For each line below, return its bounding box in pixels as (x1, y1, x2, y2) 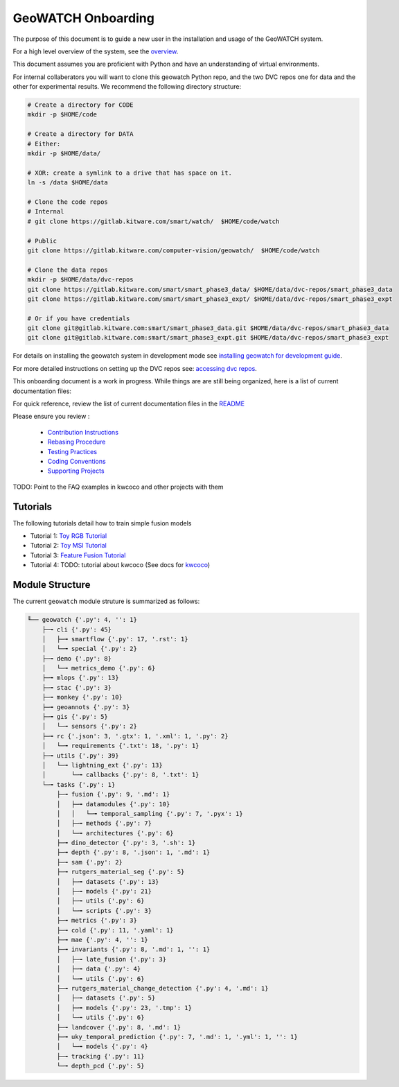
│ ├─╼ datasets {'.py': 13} (56, 878, 159, 885)
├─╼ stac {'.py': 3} (42, 684, 112, 691)
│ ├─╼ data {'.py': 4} (56, 965, 141, 973)
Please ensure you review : (12, 412, 90, 421)
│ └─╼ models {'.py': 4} (56, 1043, 148, 1050)
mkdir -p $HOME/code (27, 111, 97, 119)
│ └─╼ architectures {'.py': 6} (56, 829, 174, 837)
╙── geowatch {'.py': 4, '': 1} (27, 616, 138, 624)
